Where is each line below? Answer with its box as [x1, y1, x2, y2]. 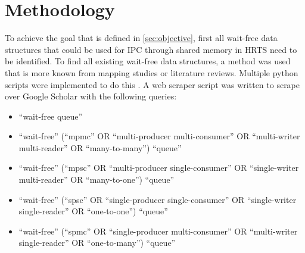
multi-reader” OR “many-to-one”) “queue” [18, 173, 175, 186]
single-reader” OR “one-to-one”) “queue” [18, 205, 168, 217]
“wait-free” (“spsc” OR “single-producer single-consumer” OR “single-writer [18, 193, 297, 205]
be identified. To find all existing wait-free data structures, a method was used [5, 55, 291, 67]
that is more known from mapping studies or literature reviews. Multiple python [5, 66, 298, 79]
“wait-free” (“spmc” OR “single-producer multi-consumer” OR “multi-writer [18, 224, 298, 237]
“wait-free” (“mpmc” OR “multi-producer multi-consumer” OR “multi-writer [18, 130, 300, 142]
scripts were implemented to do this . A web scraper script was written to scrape [5, 78, 300, 90]
